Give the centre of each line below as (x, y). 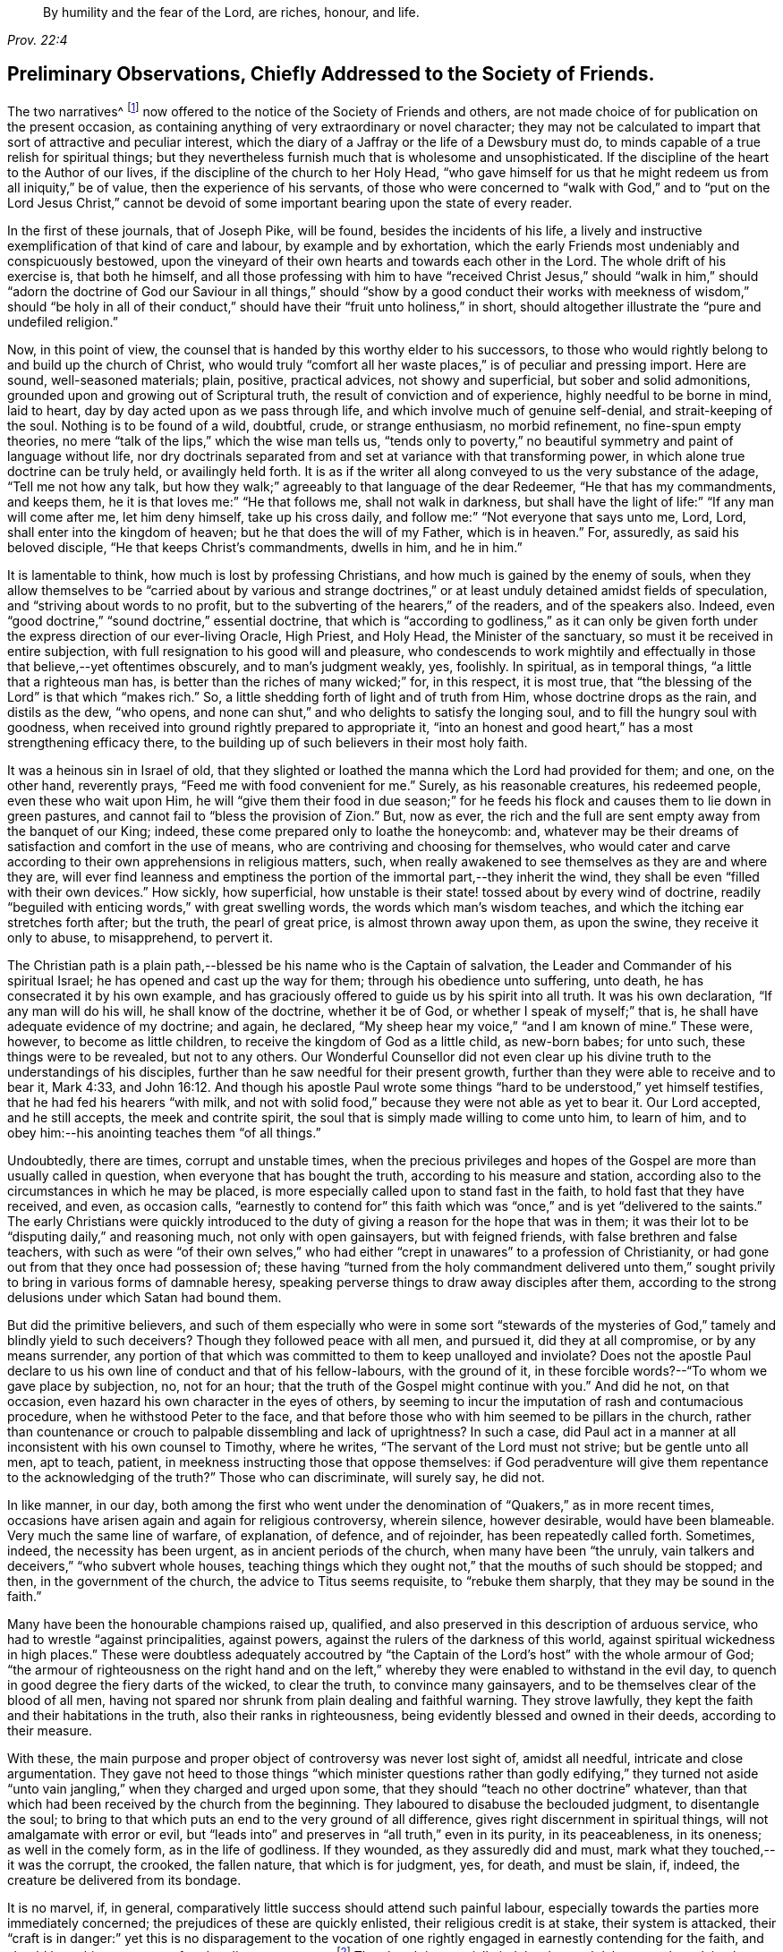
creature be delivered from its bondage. (124, 1880)
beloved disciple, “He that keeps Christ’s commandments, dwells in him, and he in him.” (265, 547)
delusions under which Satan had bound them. (145, 1297)
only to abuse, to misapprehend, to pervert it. (140, 937)
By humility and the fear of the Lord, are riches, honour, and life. (231, 12)
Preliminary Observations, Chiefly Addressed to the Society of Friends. (331, 74)
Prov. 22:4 (38, 40)
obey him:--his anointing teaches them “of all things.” (164, 1132)
